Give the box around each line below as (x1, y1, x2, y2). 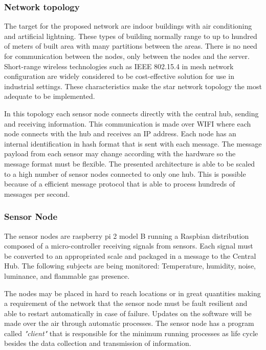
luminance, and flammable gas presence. (4, 270, 130, 281)
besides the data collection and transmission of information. (4, 338, 191, 348)
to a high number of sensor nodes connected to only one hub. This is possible (4, 168, 246, 179)
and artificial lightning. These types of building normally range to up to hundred (4, 30, 257, 41)
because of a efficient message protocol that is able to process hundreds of (4, 178, 235, 189)
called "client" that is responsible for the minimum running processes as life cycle (4, 327, 258, 338)
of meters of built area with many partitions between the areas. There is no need (4, 40, 257, 51)
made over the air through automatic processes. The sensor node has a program (4, 318, 254, 328)
